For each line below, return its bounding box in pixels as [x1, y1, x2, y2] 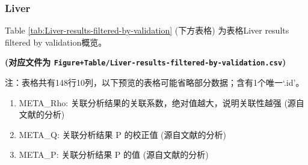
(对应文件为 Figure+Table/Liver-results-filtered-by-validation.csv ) [5, 56, 286, 68]
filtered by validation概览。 [5, 35, 107, 48]
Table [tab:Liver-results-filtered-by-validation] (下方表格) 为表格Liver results [5, 24, 289, 37]
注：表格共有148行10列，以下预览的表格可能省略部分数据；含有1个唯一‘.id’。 [5, 76, 304, 89]
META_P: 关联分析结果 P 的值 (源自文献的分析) [19, 148, 209, 161]
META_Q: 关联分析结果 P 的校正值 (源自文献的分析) [19, 128, 226, 140]
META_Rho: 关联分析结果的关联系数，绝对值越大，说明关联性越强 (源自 [19, 96, 304, 109]
